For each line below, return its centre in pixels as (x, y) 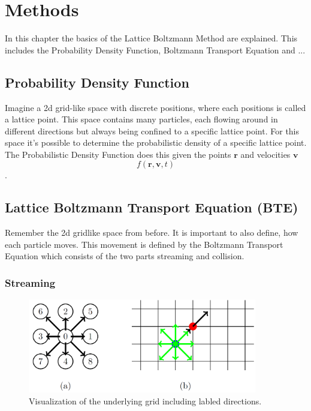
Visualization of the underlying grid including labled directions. (145, 400)
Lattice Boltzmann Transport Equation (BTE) (152, 207)
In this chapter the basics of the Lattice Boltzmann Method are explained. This (151, 38)
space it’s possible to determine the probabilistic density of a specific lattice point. (156, 142)
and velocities (265, 154)
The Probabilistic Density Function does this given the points (118, 154)
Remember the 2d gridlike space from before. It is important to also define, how (152, 232)
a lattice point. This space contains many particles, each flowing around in (141, 119)
